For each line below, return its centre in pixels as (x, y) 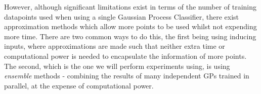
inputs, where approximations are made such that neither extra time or (115, 46)
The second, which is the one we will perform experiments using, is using (117, 66)
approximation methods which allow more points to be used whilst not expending (130, 26)
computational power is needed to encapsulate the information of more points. (125, 56)
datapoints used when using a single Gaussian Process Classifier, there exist (122, 16)
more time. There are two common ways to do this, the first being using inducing (130, 36)
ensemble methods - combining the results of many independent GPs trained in (127, 76)
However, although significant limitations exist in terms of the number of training (130, 7)
